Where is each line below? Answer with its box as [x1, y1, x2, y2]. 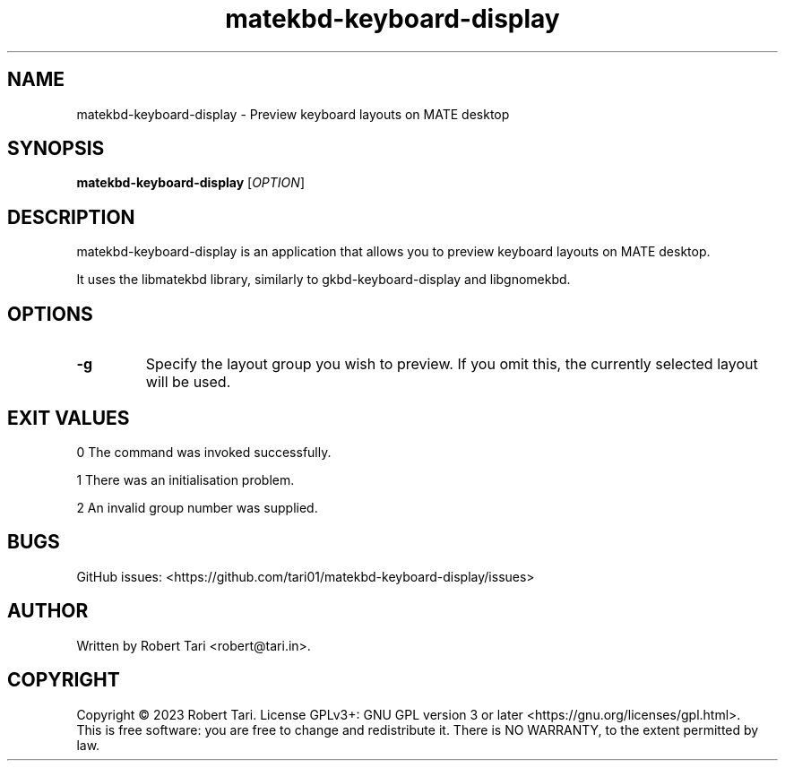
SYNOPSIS [7, 137, 105, 160]
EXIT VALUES [7, 406, 130, 429]
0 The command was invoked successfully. [76, 444, 332, 460]
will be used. [145, 373, 231, 392]
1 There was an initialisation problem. [76, 471, 295, 488]
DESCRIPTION [7, 205, 135, 229]
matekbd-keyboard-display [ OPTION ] [76, 175, 305, 191]
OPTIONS [7, 302, 93, 325]
